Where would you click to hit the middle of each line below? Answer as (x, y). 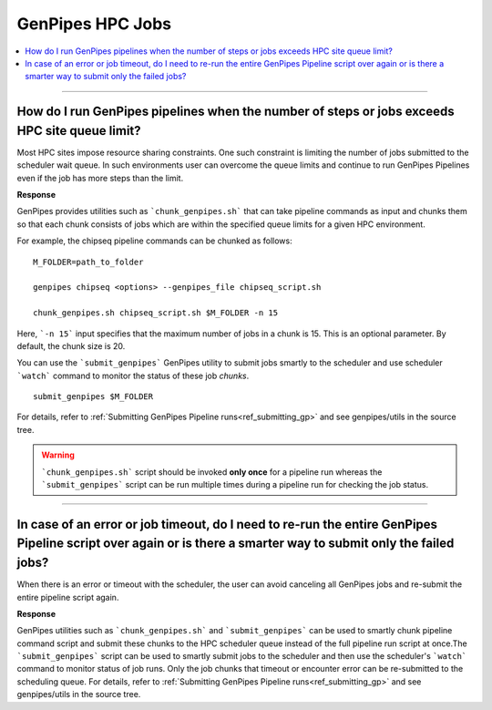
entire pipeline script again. (68, 597)
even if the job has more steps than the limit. (100, 178)
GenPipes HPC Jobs (94, 24)
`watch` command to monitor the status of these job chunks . (133, 376)
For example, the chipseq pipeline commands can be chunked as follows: (154, 241)
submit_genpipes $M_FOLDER (93, 397)
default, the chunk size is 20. (71, 345)
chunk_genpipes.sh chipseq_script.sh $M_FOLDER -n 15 (155, 313)
